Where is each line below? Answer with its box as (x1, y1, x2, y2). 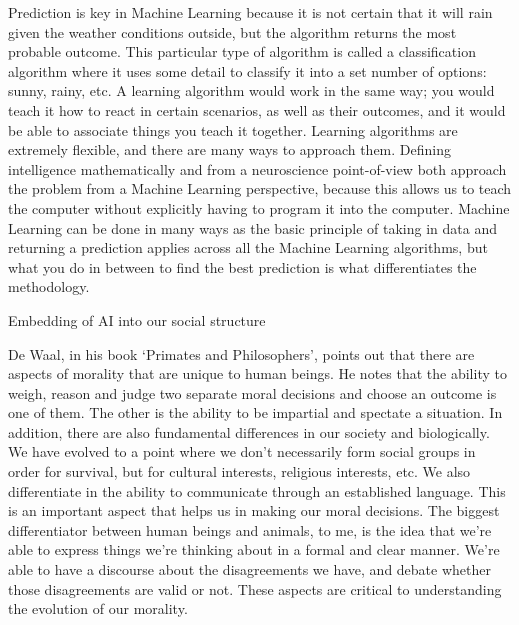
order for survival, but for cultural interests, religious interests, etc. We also (8, 461, 471, 482)
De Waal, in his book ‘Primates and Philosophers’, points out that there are (8, 343, 475, 364)
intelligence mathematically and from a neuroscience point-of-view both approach (8, 158, 507, 179)
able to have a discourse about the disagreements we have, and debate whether (8, 559, 491, 580)
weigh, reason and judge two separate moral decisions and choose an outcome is (8, 382, 497, 403)
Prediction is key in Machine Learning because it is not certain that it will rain (8, 2, 493, 22)
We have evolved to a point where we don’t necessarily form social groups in (8, 441, 476, 462)
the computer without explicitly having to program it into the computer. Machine (8, 197, 510, 218)
